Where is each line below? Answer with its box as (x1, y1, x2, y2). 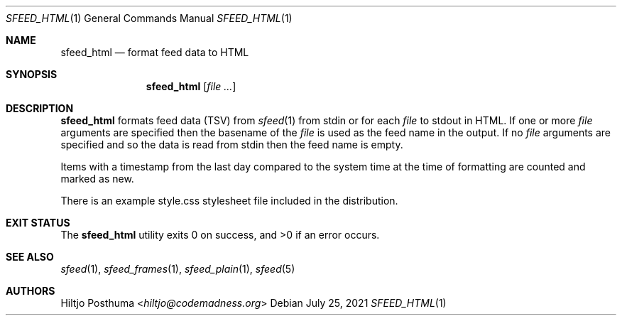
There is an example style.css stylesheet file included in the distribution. (60, 195, 398, 207)
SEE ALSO (6, 251, 54, 263)
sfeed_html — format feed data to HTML (60, 46, 249, 58)
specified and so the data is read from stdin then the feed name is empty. (60, 138, 403, 151)
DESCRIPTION (6, 102, 74, 114)
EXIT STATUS (6, 217, 70, 229)
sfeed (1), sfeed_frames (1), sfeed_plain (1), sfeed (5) (60, 263, 295, 275)
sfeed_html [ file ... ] (146, 80, 236, 92)
